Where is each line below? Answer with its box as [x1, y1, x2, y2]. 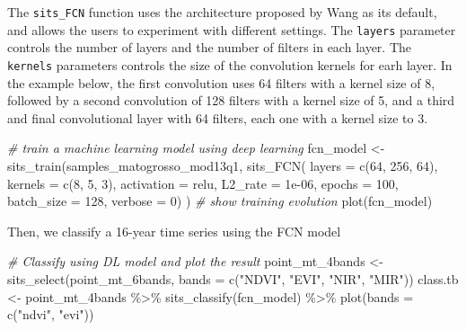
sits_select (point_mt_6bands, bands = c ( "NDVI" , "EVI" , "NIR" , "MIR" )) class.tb [7, 269, 459, 288]
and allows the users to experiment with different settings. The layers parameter [7, 20, 456, 39]
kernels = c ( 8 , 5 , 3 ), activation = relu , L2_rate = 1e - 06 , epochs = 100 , [7, 174, 399, 192]
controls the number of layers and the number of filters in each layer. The [7, 38, 412, 57]
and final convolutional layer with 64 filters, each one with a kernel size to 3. [7, 108, 428, 127]
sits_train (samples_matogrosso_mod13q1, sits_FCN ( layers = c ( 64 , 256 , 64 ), [7, 156, 438, 174]
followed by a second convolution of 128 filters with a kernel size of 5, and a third [7, 91, 455, 110]
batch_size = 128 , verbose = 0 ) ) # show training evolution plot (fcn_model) [7, 192, 433, 210]
